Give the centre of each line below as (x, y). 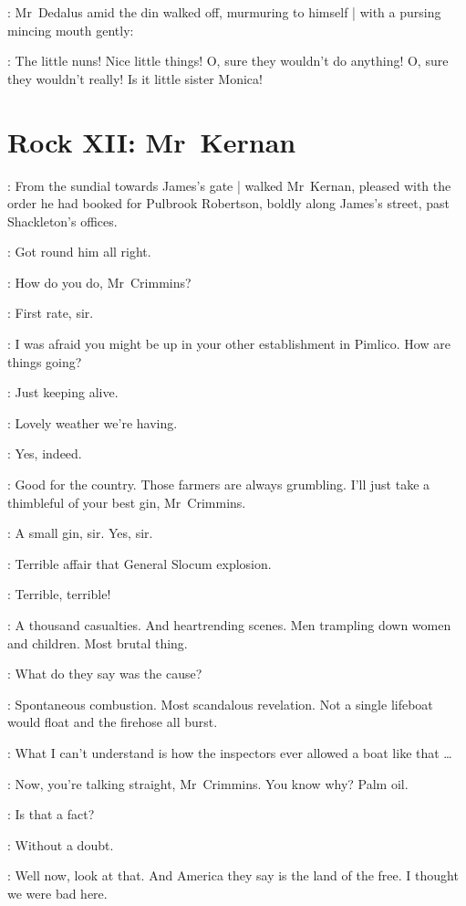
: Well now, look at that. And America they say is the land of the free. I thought (233, 875)
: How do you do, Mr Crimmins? (99, 282)
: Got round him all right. (79, 252)
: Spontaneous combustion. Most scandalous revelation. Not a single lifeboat (220, 704)
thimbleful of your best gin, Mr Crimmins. (127, 502)
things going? (45, 361)
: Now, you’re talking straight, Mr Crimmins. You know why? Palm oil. (208, 783)
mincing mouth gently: (71, 30)
